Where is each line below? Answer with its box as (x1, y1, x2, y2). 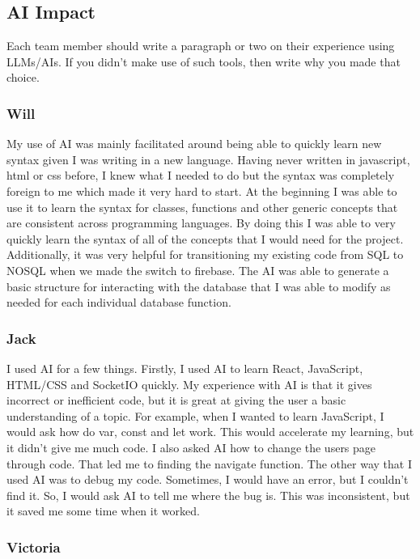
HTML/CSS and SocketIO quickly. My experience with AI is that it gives (6, 375, 372, 392)
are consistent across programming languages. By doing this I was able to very (6, 214, 396, 231)
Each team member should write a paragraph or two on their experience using (6, 37, 395, 54)
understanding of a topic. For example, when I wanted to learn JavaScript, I (6, 407, 384, 424)
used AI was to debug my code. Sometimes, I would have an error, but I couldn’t (6, 471, 409, 488)
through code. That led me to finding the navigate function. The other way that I (6, 455, 412, 472)
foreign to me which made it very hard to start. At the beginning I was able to (6, 182, 397, 199)
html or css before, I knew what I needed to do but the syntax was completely (6, 167, 395, 184)
